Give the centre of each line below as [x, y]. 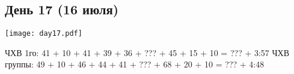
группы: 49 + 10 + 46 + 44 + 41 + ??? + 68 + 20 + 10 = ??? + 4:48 [135, 64]
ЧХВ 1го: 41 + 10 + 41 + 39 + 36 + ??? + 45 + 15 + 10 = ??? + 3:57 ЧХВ [147, 52]
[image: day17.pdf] [44, 34]
